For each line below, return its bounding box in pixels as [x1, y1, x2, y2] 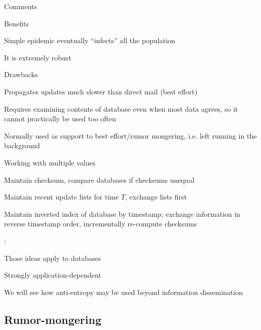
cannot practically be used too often [4, 113, 117, 124]
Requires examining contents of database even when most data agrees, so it [4, 103, 238, 114]
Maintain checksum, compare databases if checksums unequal [4, 174, 195, 185]
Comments [4, 1, 38, 11]
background [4, 140, 40, 151]
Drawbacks [4, 69, 38, 80]
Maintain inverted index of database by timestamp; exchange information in [4, 208, 241, 219]
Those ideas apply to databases [4, 252, 101, 263]
